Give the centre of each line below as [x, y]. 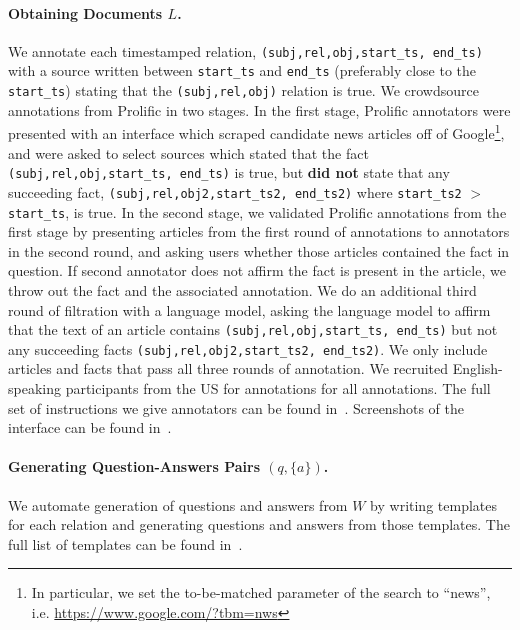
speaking [34, 388]
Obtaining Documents [85, 12]
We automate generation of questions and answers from [178, 504]
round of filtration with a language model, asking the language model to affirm [249, 309]
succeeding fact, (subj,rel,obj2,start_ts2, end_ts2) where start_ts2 [235, 191]
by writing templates [433, 504]
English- [477, 368]
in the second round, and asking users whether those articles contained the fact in [259, 250]
